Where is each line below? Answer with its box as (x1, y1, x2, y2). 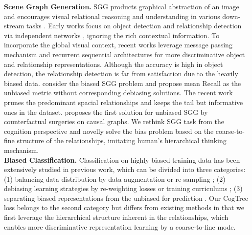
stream (4, 21, 24, 31)
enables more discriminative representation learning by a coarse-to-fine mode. (4, 221, 236, 232)
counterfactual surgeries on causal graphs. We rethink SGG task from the (4, 116, 225, 127)
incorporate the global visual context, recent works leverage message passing (4, 40, 232, 50)
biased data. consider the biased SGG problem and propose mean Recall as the (4, 78, 241, 88)
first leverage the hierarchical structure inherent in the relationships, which (4, 212, 229, 222)
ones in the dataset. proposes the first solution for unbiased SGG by (4, 107, 208, 117)
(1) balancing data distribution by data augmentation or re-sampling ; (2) (4, 173, 226, 184)
